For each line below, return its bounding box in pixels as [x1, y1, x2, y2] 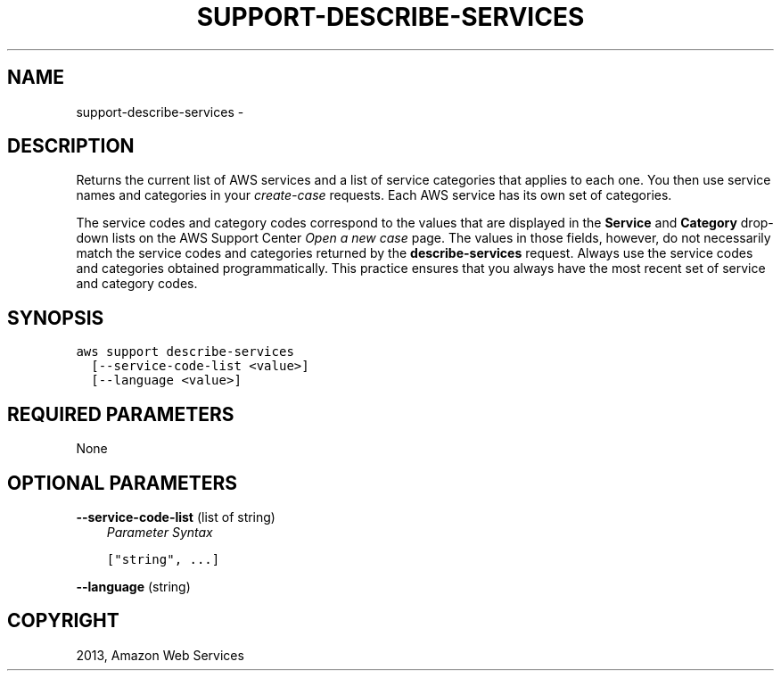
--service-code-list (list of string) [76, 508, 275, 525]
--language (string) [76, 578, 191, 594]
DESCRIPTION [7, 135, 135, 158]
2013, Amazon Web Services [76, 647, 244, 663]
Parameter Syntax [106, 524, 213, 540]
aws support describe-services [76, 344, 294, 360]
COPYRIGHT [7, 609, 119, 633]
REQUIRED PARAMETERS [7, 402, 234, 426]
